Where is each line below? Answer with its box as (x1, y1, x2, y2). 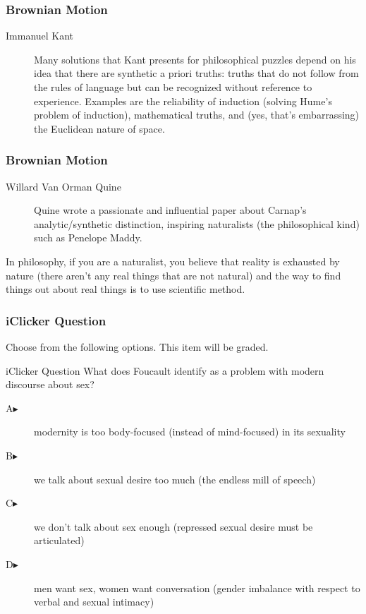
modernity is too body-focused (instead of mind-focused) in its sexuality (34, 424, 346, 439)
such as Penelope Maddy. (34, 230, 142, 245)
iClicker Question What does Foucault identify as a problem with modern (6, 363, 324, 378)
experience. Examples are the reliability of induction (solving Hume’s (34, 93, 332, 108)
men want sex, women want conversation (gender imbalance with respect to (34, 580, 360, 595)
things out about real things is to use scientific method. (6, 282, 245, 296)
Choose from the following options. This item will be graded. (6, 339, 269, 354)
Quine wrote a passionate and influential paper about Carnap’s (34, 203, 307, 217)
